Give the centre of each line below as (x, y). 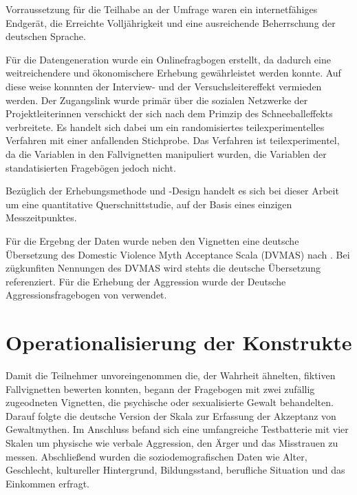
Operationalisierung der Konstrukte (179, 342)
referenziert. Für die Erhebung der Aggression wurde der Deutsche (146, 281)
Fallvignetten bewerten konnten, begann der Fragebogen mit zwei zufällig (160, 388)
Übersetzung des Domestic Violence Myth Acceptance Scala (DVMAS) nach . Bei (178, 254)
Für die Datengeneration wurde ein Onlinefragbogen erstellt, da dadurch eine (168, 59)
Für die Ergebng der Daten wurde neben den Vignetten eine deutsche (152, 240)
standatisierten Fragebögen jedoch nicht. (91, 167)
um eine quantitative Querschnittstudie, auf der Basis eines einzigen (149, 204)
